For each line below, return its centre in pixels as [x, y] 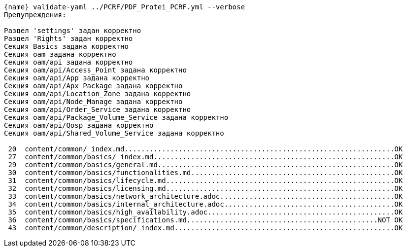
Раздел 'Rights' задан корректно [68, 38]
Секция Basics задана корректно [66, 46]
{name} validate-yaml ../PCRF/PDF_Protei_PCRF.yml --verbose [124, 7]
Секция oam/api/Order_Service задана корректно [98, 109]
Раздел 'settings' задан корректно [73, 31]
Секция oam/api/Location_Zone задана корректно [98, 94]
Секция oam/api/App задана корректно [77, 78]
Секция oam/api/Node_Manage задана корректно [93, 102]
